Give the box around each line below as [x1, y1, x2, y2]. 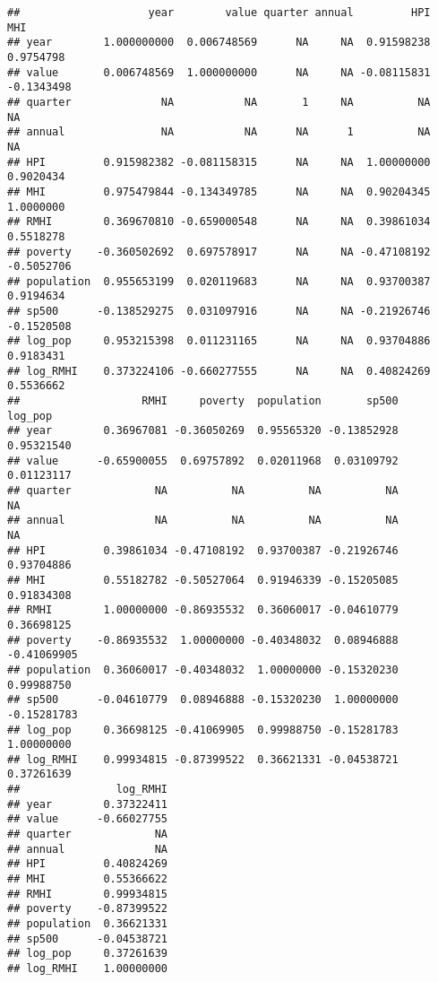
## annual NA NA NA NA [7, 514, 399, 527]
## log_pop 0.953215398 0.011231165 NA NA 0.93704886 [7, 335, 431, 348]
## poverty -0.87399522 [7, 902, 167, 916]
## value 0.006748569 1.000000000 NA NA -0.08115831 [7, 65, 431, 79]
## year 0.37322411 [7, 797, 167, 811]
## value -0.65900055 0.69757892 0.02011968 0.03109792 [7, 454, 399, 467]
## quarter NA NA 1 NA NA [7, 95, 431, 109]
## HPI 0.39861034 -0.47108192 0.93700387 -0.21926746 [7, 543, 399, 557]
